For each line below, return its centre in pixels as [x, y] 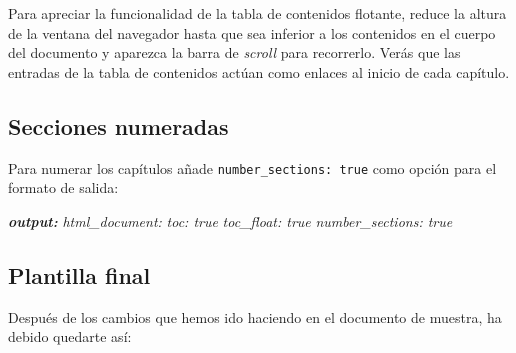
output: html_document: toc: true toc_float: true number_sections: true [230, 220]
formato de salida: [63, 187]
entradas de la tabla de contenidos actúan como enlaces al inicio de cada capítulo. [259, 71]
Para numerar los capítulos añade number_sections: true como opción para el [252, 167]
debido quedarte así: [70, 336]
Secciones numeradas [118, 125]
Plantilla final [79, 274]
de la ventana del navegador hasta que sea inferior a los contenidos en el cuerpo [252, 32]
